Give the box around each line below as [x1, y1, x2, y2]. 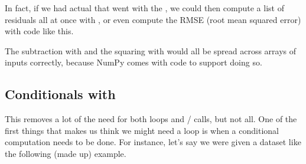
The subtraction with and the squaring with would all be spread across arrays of [5, 44, 297, 57]
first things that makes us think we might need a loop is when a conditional [5, 124, 279, 136]
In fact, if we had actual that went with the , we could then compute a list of [5, 2, 284, 14]
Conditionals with [5, 85, 116, 103]
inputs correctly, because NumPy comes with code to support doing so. [5, 56, 262, 68]
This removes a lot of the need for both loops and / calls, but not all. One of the [5, 113, 297, 125]
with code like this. [5, 25, 74, 37]
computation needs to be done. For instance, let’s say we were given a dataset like [5, 136, 301, 148]
